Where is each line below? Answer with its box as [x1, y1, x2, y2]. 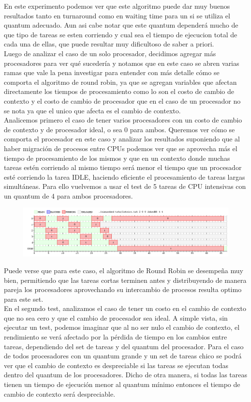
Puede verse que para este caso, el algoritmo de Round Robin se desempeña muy [4, 265, 243, 275]
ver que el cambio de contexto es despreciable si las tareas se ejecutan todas [4, 360, 229, 370]
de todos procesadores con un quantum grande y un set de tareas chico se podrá [4, 351, 242, 361]
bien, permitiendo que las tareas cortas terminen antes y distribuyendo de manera [4, 275, 247, 285]
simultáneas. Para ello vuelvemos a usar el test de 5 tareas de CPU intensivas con [4, 181, 246, 191]
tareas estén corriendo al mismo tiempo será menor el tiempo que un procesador [4, 162, 242, 172]
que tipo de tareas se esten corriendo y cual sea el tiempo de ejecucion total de [4, 29, 237, 39]
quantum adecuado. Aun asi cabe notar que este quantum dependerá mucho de [4, 20, 238, 30]
